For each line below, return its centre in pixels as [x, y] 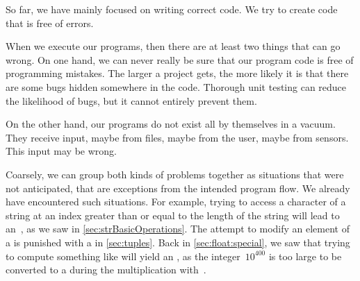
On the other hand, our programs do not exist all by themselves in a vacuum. [171, 124]
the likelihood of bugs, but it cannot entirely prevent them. [131, 100]
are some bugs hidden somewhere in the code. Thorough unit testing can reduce [176, 86]
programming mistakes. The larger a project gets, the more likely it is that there [177, 73]
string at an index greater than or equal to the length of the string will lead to [173, 215]
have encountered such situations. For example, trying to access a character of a [176, 202]
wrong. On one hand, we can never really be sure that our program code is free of [180, 59]
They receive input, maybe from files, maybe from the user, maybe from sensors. [177, 137]
